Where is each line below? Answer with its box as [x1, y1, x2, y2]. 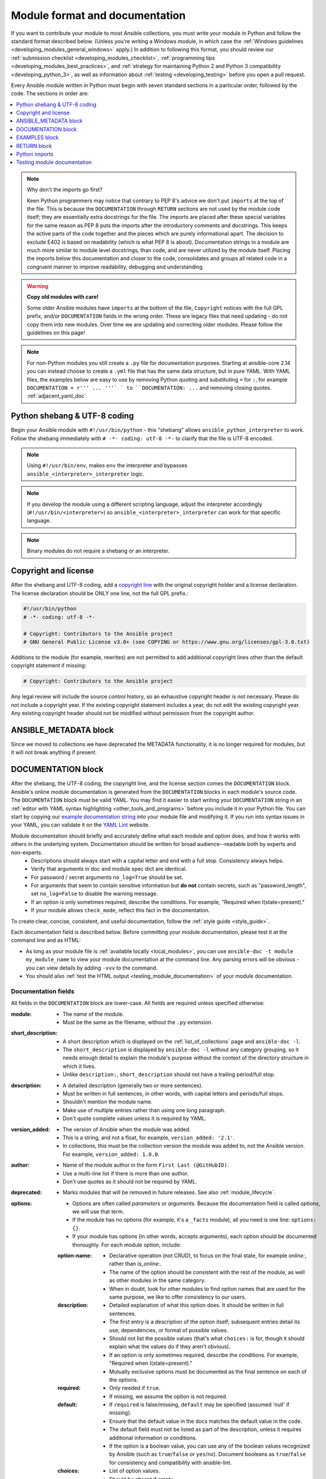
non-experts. [11, 849, 43, 856]
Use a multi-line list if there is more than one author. [63, 1170, 189, 1177]
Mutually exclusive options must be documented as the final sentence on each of [109, 1368, 307, 1375]
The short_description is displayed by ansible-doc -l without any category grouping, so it [63, 1046, 299, 1053]
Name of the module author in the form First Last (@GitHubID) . [63, 1161, 229, 1168]
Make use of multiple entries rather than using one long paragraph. [63, 1106, 226, 1113]
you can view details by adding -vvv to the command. [25, 964, 158, 971]
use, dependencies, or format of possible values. [109, 1326, 229, 1333]
